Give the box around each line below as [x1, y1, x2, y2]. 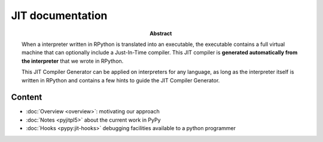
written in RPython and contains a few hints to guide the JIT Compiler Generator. [22, 76, 220, 84]
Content [11, 92, 42, 103]
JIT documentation [11, 9, 108, 22]
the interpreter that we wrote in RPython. [22, 57, 124, 64]
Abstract [150, 30, 172, 37]
